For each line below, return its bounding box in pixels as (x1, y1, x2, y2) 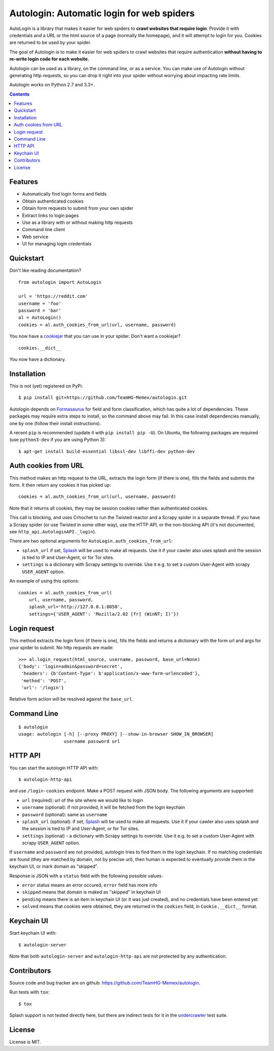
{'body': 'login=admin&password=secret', (18, 663, 123, 669)
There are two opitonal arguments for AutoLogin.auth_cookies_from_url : (9, 538, 173, 544)
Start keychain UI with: (9, 930, 57, 936)
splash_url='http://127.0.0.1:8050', (28, 604, 123, 610)
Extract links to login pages (22, 212, 79, 218)
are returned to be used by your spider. (9, 40, 91, 46)
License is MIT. (9, 1039, 41, 1045)
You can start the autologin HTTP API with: (9, 765, 99, 771)
